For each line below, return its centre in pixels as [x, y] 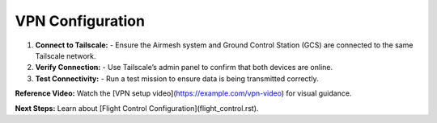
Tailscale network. [66, 55]
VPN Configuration [80, 21]
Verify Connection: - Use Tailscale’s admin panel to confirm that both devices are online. [184, 68]
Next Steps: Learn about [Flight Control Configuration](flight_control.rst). [137, 108]
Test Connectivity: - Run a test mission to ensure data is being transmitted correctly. [177, 78]
